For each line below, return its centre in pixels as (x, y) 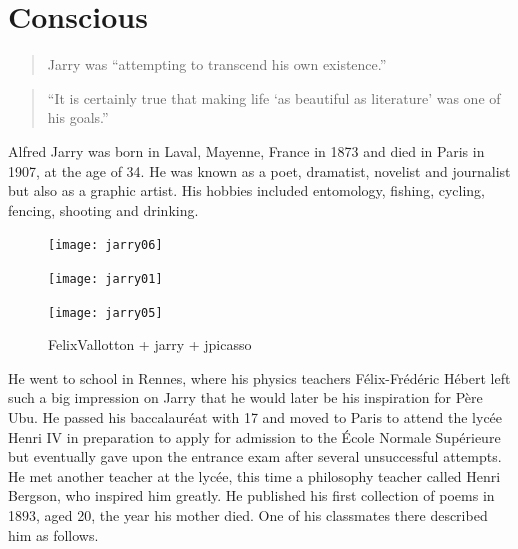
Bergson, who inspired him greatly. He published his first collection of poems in (251, 495)
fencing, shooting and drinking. (103, 209)
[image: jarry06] (105, 245)
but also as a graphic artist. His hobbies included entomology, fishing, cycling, (246, 190)
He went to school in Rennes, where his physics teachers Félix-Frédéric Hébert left (259, 377)
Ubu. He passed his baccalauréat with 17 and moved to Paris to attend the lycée (255, 417)
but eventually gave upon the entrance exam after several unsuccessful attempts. (255, 456)
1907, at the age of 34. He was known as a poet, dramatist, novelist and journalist (259, 170)
